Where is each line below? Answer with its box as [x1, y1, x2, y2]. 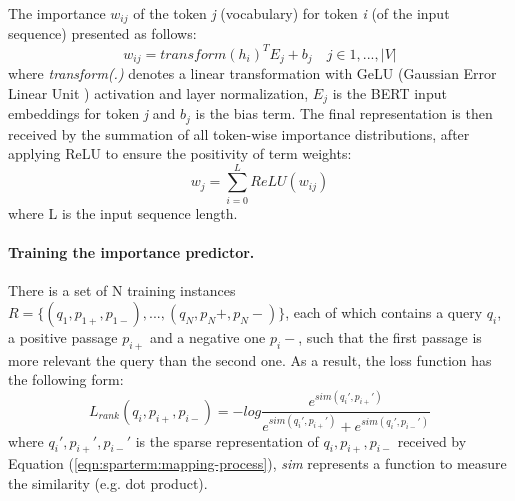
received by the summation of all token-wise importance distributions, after [8, 123, 470, 144]
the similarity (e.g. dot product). [8, 473, 208, 494]
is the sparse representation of [135, 430, 319, 451]
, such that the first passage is [298, 326, 482, 347]
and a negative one [150, 326, 266, 347]
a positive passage [8, 326, 118, 347]
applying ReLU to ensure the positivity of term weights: [8, 143, 352, 164]
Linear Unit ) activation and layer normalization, [8, 82, 309, 103]
